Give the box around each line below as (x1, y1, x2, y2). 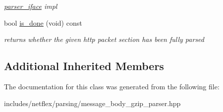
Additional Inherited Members (4, 58, 164, 74)
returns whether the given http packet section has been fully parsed (4, 34, 204, 44)
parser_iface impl (4, 1, 57, 11)
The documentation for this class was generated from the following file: (4, 81, 220, 91)
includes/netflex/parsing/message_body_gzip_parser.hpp (4, 98, 181, 108)
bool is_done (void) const (4, 17, 82, 28)
